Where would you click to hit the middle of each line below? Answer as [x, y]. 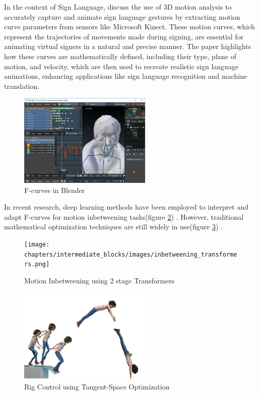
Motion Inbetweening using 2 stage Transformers [100, 280]
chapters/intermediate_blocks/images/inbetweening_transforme [131, 254]
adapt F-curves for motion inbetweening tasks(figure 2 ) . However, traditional [124, 216]
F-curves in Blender [55, 190]
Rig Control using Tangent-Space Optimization [97, 387]
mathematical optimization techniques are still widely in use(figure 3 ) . [113, 227]
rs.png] [37, 264]
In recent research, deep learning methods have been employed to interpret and [126, 207]
